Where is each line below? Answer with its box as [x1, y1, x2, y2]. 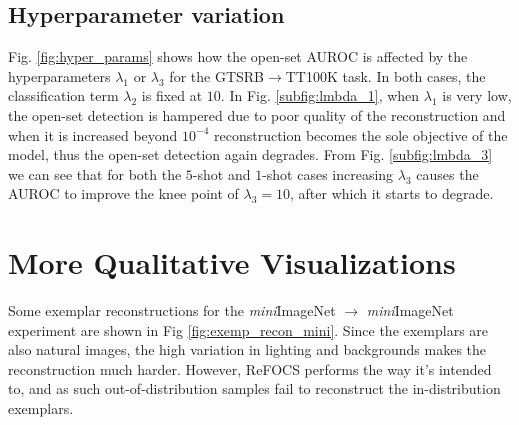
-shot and [192, 163, 251, 184]
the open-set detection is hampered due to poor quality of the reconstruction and [8, 104, 506, 125]
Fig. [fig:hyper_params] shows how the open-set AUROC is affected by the [8, 46, 468, 67]
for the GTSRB [169, 65, 264, 86]
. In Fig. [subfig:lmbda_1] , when [220, 85, 420, 106]
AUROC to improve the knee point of [8, 183, 239, 204]
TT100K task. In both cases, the [285, 65, 486, 86]
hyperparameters [8, 65, 111, 86]
